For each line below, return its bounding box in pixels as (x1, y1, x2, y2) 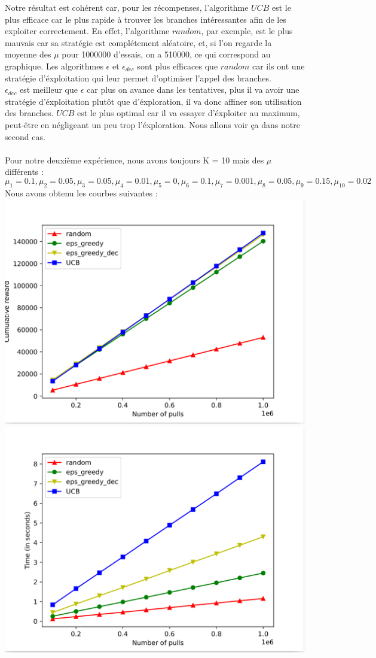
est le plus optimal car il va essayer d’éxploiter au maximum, (77, 107, 300, 119)
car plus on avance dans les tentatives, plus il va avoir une (87, 83, 299, 96)
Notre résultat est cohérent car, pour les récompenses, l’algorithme (5, 1, 249, 13)
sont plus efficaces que (137, 59, 218, 72)
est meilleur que (20, 83, 78, 96)
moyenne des (5, 48, 51, 60)
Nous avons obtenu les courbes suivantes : (5, 186, 158, 199)
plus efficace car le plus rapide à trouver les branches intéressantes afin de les (5, 13, 286, 25)
